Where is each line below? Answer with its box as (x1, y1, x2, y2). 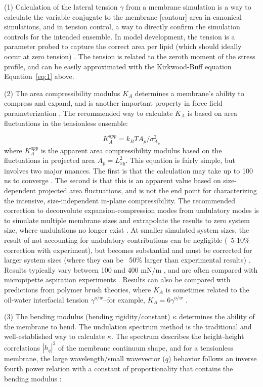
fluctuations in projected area (4, 155, 95, 165)
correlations (4, 342, 40, 353)
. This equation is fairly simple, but (125, 155, 236, 165)
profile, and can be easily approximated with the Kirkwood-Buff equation (4, 61, 232, 71)
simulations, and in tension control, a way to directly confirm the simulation (4, 21, 240, 32)
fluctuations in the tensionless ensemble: (4, 117, 128, 128)
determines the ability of (179, 311, 255, 322)
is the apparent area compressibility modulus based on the (40, 145, 222, 155)
